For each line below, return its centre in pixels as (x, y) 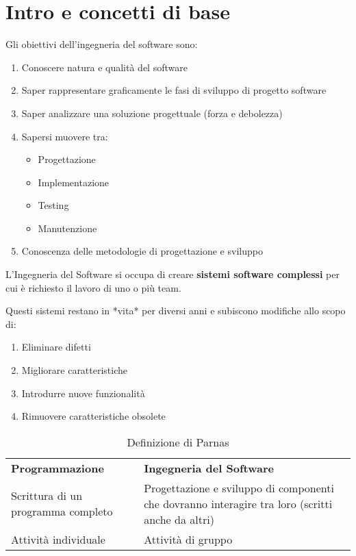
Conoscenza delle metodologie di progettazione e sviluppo (142, 251)
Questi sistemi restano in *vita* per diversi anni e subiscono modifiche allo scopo (176, 311)
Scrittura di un (47, 496)
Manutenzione (67, 228)
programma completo (62, 511)
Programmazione (58, 468)
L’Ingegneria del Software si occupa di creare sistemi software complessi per (173, 274)
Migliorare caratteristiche (75, 370)
